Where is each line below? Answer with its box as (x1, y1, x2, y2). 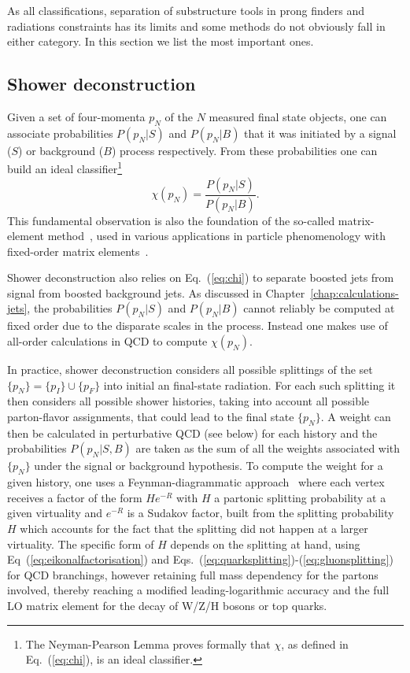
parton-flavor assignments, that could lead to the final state (7, 409, 294, 425)
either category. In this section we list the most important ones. (7, 33, 314, 50)
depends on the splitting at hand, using (170, 535, 360, 552)
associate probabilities (7, 124, 113, 141)
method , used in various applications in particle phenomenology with (47, 227, 386, 244)
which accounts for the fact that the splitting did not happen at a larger (20, 520, 368, 537)
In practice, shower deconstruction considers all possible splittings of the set (7, 361, 373, 378)
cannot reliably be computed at (243, 300, 395, 316)
